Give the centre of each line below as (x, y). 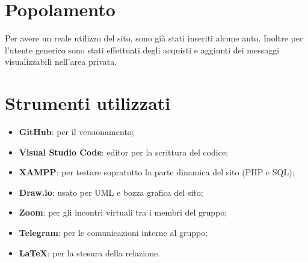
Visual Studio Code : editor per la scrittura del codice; (124, 152)
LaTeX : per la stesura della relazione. (90, 252)
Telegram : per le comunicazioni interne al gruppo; (113, 232)
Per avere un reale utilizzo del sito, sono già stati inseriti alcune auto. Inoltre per (154, 38)
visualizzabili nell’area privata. (61, 62)
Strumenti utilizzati (88, 103)
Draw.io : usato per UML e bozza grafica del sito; (111, 192)
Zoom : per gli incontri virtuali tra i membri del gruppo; (123, 212)
